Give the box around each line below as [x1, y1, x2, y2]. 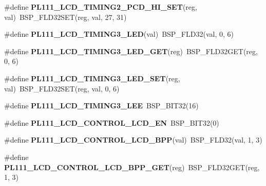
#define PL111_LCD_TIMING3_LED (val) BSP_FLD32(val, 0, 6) [4, 29, 234, 39]
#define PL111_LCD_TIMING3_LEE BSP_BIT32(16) [4, 100, 199, 111]
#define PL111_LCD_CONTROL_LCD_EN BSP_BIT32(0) [4, 117, 219, 128]
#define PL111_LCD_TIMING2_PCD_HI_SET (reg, [4, 2, 197, 12]
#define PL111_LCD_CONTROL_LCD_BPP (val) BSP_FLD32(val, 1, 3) [4, 134, 262, 145]
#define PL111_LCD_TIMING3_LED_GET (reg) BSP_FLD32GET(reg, [4, 45, 258, 56]
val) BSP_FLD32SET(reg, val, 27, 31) [4, 11, 127, 22]
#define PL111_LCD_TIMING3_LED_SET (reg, [4, 73, 180, 83]
